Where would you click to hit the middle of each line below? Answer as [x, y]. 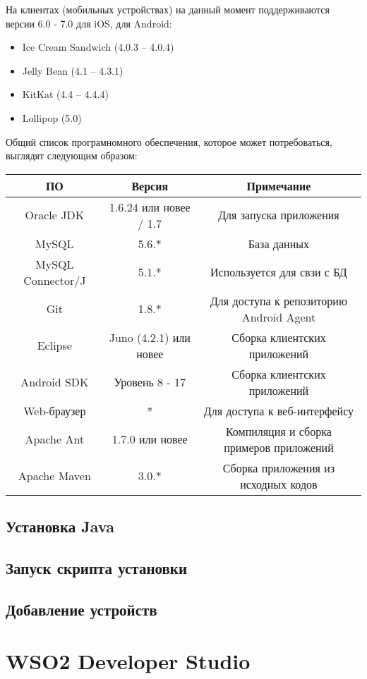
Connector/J [55, 280]
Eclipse [54, 345]
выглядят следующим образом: [72, 155]
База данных [278, 243]
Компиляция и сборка [278, 431]
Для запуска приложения [279, 215]
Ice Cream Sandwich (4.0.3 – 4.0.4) [98, 47]
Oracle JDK [55, 215]
